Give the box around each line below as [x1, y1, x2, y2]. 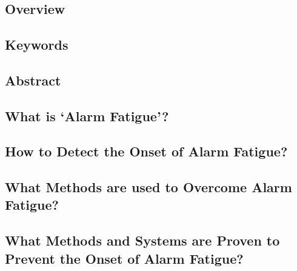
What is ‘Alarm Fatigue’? [5, 106, 169, 125]
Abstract [5, 70, 61, 89]
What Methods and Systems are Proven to [5, 231, 280, 250]
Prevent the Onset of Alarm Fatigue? [5, 249, 244, 267]
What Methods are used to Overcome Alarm [5, 178, 292, 196]
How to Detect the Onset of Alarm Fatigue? [5, 142, 288, 161]
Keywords [5, 35, 68, 53]
